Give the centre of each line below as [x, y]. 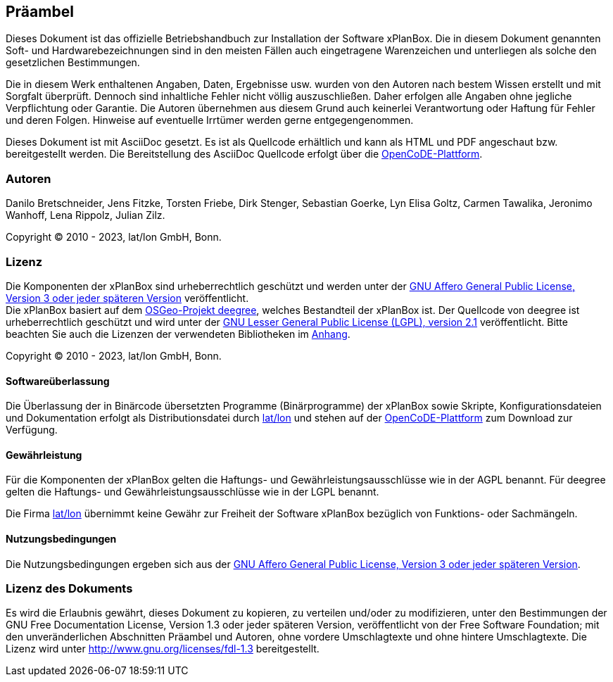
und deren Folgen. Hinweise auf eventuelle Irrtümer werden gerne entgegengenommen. [210, 120]
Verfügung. [32, 430]
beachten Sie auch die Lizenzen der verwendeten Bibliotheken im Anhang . [178, 334]
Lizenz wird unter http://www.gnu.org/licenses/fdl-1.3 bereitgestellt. [163, 649]
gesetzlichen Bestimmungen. [73, 63]
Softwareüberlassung [58, 381]
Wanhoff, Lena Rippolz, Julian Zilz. [86, 215]
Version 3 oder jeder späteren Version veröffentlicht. [127, 298]
